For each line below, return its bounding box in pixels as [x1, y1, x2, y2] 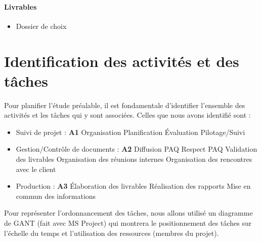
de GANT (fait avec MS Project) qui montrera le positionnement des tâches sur [4, 218, 252, 228]
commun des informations [16, 190, 96, 201]
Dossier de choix [16, 20, 67, 31]
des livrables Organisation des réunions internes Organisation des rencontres [16, 154, 252, 164]
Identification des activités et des [4, 50, 239, 71]
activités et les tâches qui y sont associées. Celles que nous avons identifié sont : [4, 110, 251, 120]
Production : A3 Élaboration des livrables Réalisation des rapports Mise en [16, 181, 251, 191]
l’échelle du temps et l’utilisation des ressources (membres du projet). [4, 227, 219, 238]
